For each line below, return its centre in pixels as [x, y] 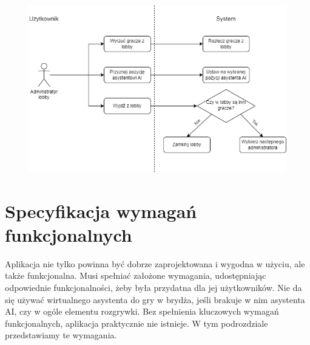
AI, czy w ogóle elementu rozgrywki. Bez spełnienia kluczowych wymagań [142, 311]
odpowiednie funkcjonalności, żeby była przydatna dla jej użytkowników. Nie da [153, 287]
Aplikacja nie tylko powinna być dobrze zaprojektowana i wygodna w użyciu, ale [155, 263]
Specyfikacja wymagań [101, 210]
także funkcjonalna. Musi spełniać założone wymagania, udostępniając [136, 275]
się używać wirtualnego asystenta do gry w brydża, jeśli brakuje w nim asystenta [155, 299]
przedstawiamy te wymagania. [61, 335]
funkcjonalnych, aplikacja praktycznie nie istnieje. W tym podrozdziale [136, 323]
